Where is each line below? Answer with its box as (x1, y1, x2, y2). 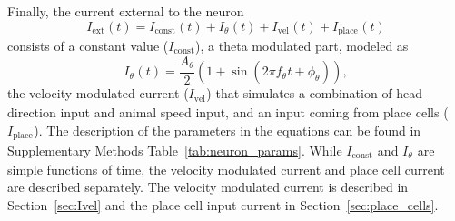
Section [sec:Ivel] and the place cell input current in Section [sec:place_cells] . (7, 196, 439, 215)
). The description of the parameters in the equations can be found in (34, 120, 421, 139)
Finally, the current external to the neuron (7, 2, 244, 20)
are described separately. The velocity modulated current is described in (7, 177, 409, 196)
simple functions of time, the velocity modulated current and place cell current (7, 159, 445, 178)
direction (7, 103, 56, 122)
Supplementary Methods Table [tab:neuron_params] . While (7, 141, 342, 160)
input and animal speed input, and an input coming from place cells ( (60, 103, 449, 122)
